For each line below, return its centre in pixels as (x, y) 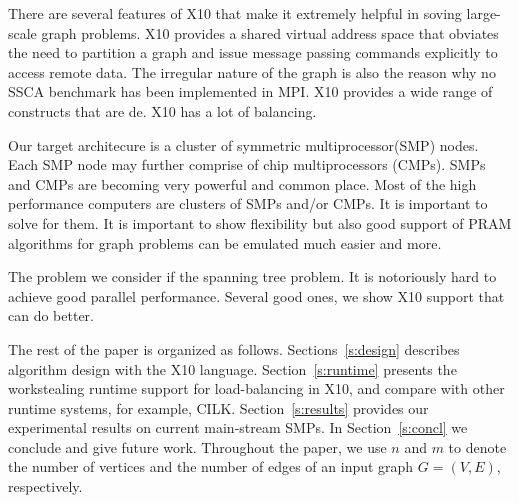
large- (483, 13)
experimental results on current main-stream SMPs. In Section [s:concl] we (238, 427)
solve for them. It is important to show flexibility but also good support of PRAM (260, 222)
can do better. (51, 315)
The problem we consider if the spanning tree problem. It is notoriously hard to (252, 276)
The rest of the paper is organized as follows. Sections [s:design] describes (234, 348)
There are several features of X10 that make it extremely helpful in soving (235, 13)
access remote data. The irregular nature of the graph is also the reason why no (252, 71)
